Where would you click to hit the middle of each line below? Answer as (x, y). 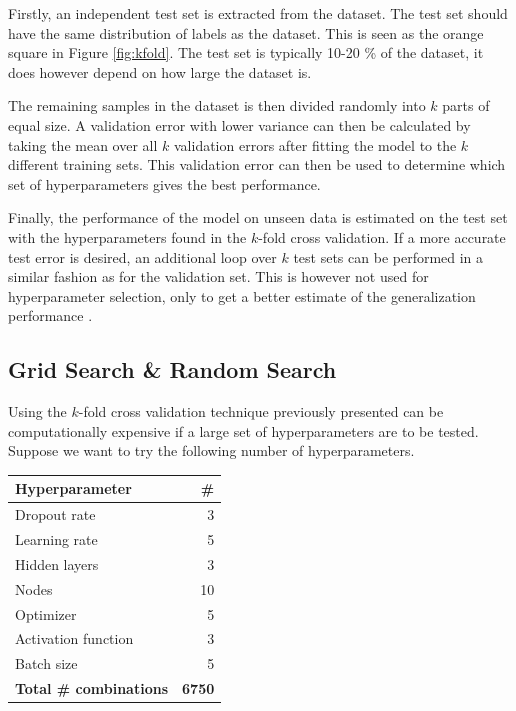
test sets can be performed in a (388, 256)
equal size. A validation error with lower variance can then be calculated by (239, 124)
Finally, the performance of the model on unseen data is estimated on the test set (258, 217)
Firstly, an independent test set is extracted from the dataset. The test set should (258, 13)
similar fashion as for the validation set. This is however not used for (218, 276)
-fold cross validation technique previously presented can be (261, 411)
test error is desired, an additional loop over (142, 256)
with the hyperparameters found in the (127, 236)
